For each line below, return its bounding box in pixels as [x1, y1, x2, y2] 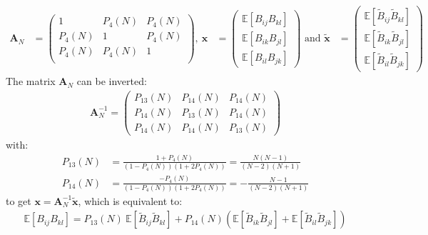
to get [6, 193, 31, 208]
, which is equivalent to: [78, 193, 183, 208]
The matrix [6, 74, 56, 89]
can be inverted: [76, 74, 147, 89]
